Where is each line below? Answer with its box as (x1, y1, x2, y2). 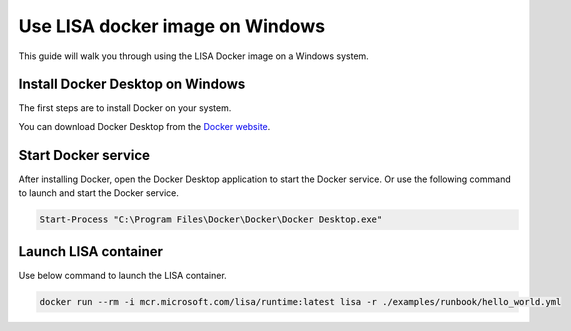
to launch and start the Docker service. (18, 187, 180, 199)
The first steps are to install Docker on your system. (18, 102, 232, 114)
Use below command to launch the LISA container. (18, 269, 227, 281)
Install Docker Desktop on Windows (18, 76, 246, 93)
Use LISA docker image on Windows (18, 15, 325, 37)
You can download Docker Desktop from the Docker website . (18, 120, 271, 132)
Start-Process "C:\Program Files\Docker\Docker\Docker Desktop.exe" (39, 214, 383, 225)
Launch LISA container (18, 243, 164, 260)
